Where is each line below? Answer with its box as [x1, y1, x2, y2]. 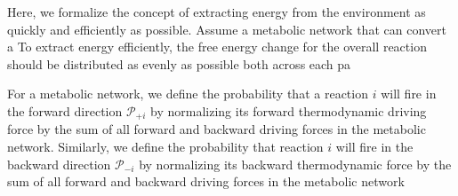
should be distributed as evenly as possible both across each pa [7, 54, 351, 73]
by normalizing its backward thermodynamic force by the [139, 154, 452, 173]
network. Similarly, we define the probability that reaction [7, 137, 324, 156]
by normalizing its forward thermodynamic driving [150, 101, 427, 120]
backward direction [7, 154, 111, 173]
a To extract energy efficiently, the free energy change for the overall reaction [7, 37, 427, 56]
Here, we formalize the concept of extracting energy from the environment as [7, 3, 426, 20]
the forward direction [7, 101, 123, 120]
